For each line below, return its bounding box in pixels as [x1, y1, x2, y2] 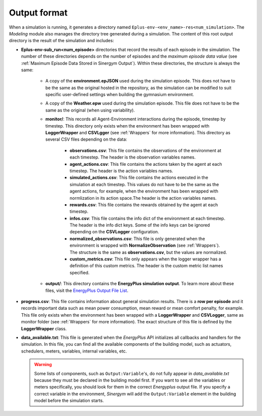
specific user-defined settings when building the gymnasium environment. [45, 92, 194, 97]
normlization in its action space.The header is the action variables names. [69, 195, 217, 201]
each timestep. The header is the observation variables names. [69, 154, 196, 160]
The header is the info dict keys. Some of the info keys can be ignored [69, 222, 210, 228]
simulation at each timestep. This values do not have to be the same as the [69, 181, 219, 187]
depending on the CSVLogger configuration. [69, 229, 160, 235]
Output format [9, 7, 68, 18]
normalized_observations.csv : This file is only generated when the [69, 236, 205, 241]
